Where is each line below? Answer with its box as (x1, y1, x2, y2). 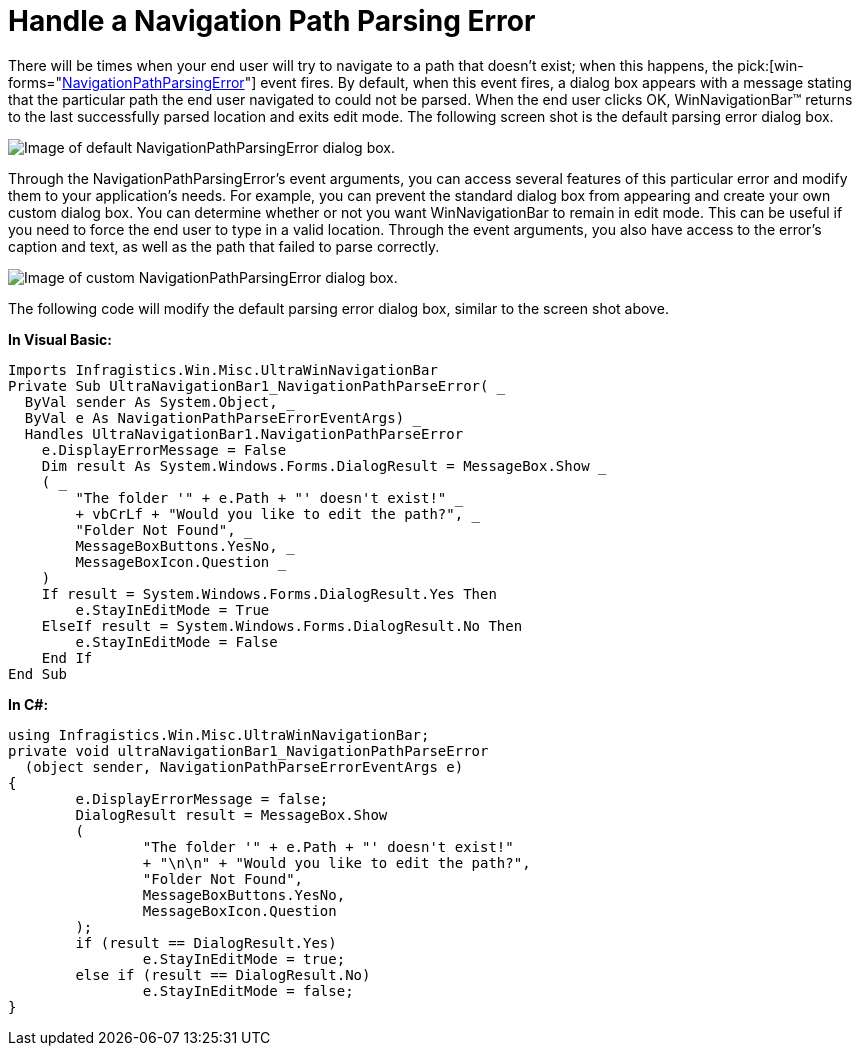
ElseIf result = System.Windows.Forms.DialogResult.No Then (41, 617, 523, 634)
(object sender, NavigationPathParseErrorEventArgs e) (24, 758, 464, 775)
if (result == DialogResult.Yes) (75, 934, 337, 951)
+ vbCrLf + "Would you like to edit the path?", (75, 505, 464, 522)
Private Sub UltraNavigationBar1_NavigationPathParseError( (8, 377, 489, 394)
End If (41, 649, 93, 666)
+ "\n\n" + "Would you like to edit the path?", (142, 854, 531, 871)
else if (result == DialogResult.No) (75, 966, 371, 983)
